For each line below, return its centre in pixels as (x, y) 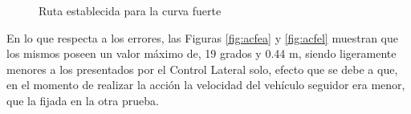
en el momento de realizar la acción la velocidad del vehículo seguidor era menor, (206, 85)
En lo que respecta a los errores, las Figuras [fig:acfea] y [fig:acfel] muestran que (202, 37)
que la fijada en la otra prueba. (83, 100)
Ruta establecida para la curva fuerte (130, 10)
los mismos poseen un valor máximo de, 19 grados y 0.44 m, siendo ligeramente (201, 53)
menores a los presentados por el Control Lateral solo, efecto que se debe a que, (202, 69)
